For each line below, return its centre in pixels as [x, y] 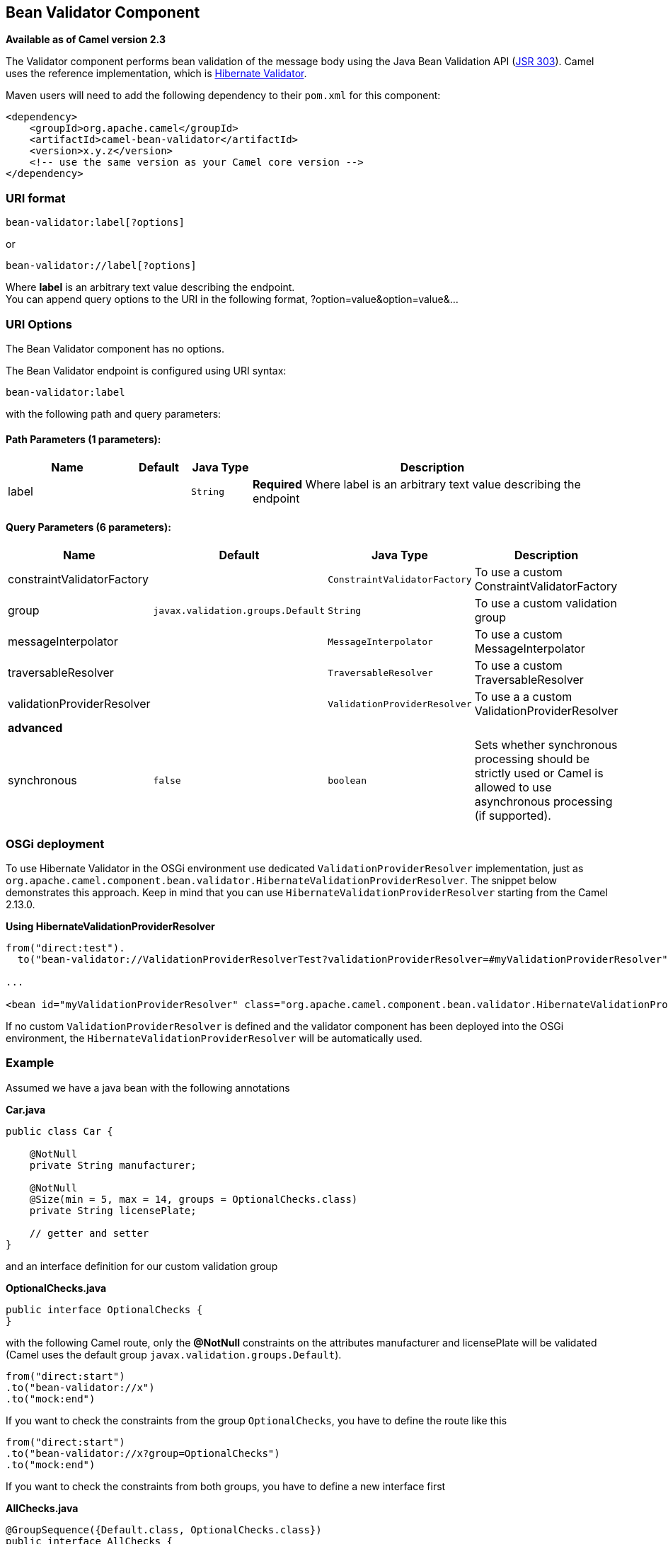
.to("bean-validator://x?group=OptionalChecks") [143, 1453]
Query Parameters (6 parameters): [88, 527]
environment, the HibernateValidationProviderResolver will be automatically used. [214, 1039]
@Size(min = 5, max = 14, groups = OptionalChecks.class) [194, 1199]
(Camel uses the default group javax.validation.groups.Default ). [174, 1354]
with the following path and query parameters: [114, 413]
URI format [36, 198]
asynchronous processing [543, 802]
